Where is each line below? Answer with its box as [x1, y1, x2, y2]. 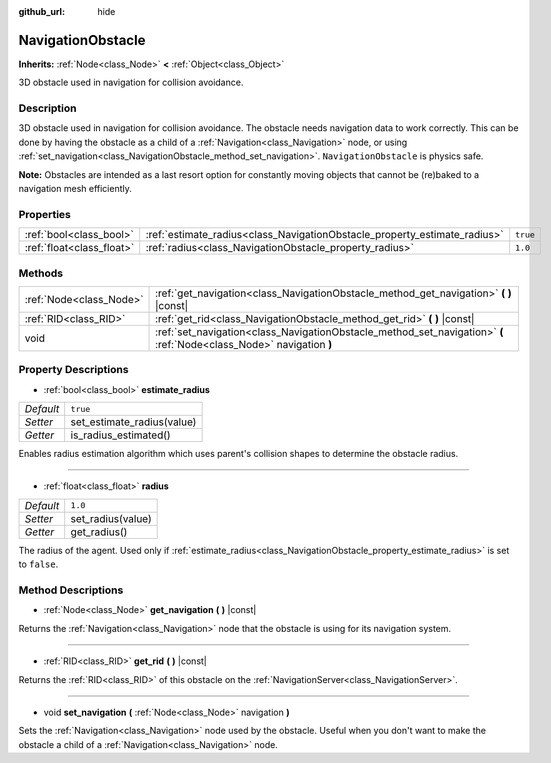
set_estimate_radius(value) [70, 415, 197, 429]
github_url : [18, 6, 65, 17]
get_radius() [70, 525, 128, 539]
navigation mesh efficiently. [18, 183, 132, 194]
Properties [18, 207, 72, 221]
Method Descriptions [18, 583, 124, 597]
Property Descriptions [18, 363, 129, 377]
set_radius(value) [70, 511, 152, 525]
